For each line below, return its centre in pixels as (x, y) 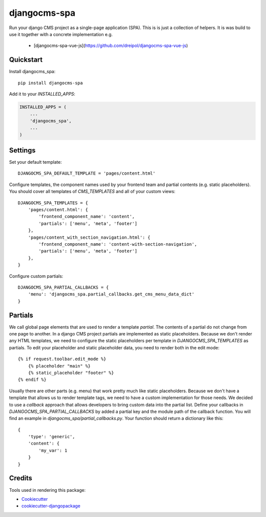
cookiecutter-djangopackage (51, 506)
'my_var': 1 (53, 450)
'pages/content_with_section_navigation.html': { (89, 237)
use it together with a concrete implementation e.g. (61, 34)
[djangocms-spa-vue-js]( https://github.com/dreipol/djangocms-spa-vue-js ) (111, 46)
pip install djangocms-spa (50, 83)
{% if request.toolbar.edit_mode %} (62, 359)
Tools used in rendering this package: (47, 490)
